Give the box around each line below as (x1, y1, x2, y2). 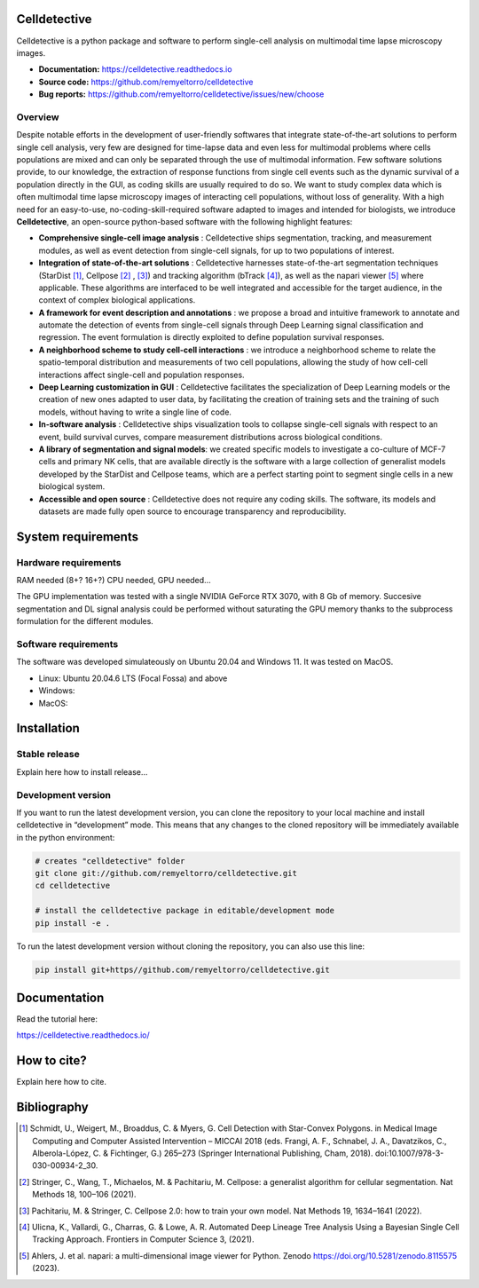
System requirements (16, 529, 139, 544)
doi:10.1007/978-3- (374, 1148, 444, 1158)
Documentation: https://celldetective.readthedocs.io (38, 64, 232, 75)
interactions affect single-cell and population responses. (38, 369, 245, 380)
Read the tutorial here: (16, 1014, 98, 1024)
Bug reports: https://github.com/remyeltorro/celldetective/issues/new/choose (38, 89, 325, 99)
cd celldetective (35, 881, 111, 891)
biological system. (38, 481, 106, 492)
